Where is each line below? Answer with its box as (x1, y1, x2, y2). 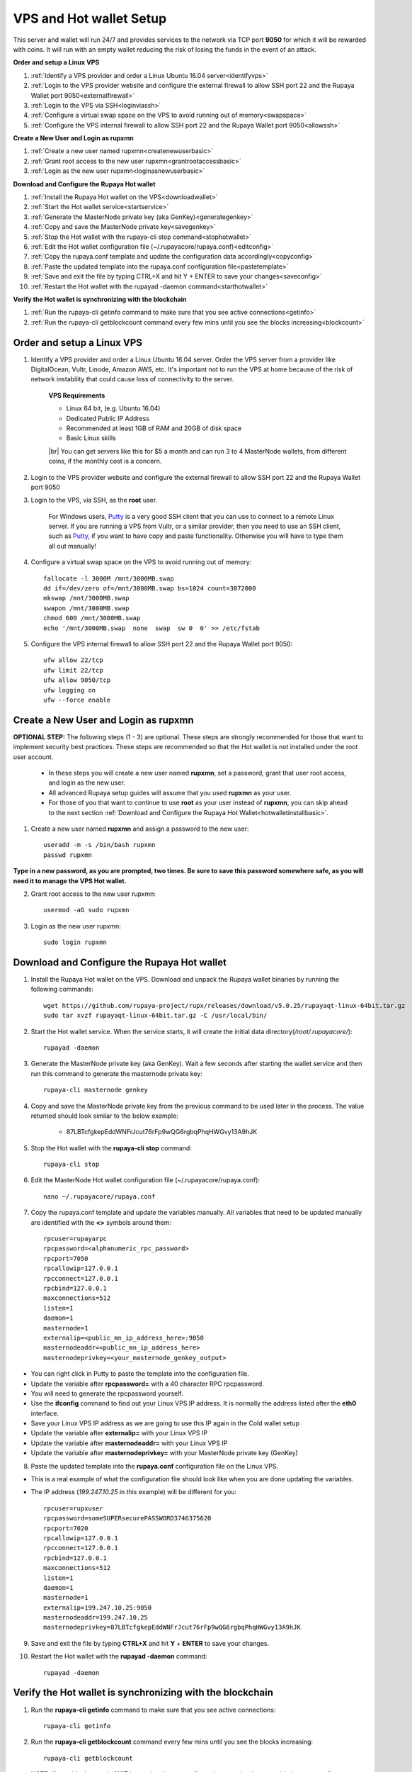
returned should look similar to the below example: (30, 1111, 178, 1120)
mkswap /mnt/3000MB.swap (43, 594, 130, 602)
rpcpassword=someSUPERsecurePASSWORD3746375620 (43, 1514, 212, 1523)
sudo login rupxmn (43, 938, 108, 946)
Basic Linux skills (66, 434, 116, 442)
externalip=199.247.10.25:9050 (43, 1603, 152, 1612)
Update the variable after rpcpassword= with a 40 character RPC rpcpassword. (30, 1379, 265, 1388)
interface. (30, 1409, 59, 1418)
